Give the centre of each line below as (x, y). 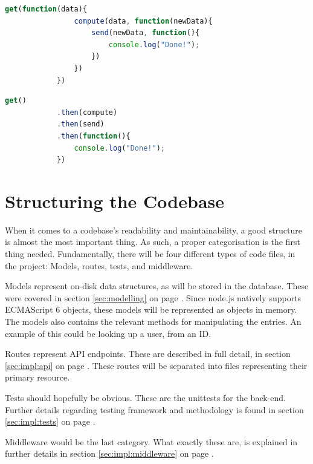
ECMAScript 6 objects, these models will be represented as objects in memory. (151, 309)
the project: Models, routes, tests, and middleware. (99, 265)
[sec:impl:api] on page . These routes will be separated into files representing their (156, 365)
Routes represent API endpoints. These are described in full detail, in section (148, 354)
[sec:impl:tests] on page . (50, 421)
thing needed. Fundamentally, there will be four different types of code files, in (150, 254)
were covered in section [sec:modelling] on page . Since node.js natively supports (153, 297)
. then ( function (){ (93, 136)
